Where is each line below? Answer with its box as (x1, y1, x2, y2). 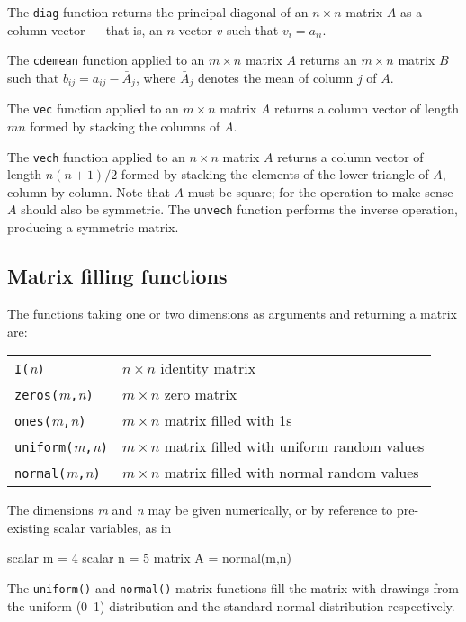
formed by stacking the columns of (30, 117, 220, 136)
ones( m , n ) (14, 410, 86, 431)
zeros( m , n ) (14, 383, 94, 405)
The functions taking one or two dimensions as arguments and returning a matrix (7, 303, 457, 322)
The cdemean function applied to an (7, 50, 205, 69)
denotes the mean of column (197, 68, 354, 86)
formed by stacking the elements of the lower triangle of (121, 165, 429, 184)
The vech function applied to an (7, 147, 185, 166)
